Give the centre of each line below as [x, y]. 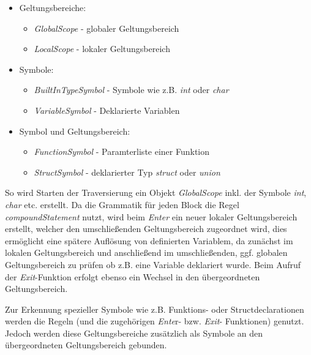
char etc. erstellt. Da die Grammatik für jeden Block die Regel [122, 204]
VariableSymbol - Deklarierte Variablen [107, 110]
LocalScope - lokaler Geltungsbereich [102, 49]
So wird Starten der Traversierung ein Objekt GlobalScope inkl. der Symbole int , [156, 192]
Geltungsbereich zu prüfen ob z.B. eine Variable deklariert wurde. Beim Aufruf [153, 264]
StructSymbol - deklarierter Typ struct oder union [127, 172]
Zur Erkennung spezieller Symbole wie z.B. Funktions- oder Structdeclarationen [155, 309]
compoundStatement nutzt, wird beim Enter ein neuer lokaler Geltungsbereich [151, 216]
